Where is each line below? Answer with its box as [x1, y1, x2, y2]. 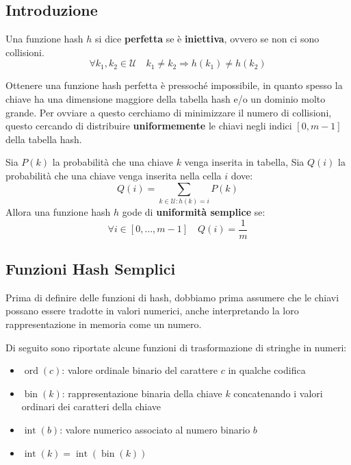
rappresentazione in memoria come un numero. [5, 316, 202, 331]
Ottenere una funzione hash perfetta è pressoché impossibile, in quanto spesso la [5, 78, 343, 92]
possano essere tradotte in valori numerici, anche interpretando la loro [5, 303, 299, 318]
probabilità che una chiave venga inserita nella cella [5, 168, 222, 182]
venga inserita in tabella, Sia [184, 155, 304, 169]
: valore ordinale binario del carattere [62, 363, 218, 377]
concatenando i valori [233, 386, 323, 400]
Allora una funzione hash [5, 204, 111, 218]
